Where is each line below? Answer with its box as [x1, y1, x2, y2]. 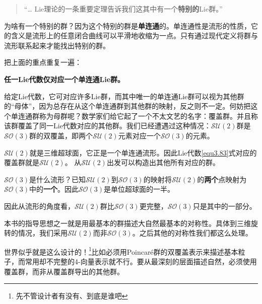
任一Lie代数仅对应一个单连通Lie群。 [4, 73, 125, 84]
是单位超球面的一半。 [104, 184, 175, 194]
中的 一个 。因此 [29, 184, 79, 194]
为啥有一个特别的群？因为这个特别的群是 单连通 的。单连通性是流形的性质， [4, 20, 251, 31]
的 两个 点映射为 [197, 174, 247, 184]
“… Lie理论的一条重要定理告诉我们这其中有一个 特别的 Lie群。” [24, 4, 223, 14]
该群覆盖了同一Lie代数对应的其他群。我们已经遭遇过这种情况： [4, 120, 211, 131]
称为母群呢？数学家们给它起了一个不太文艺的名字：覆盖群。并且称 [39, 110, 258, 121]
